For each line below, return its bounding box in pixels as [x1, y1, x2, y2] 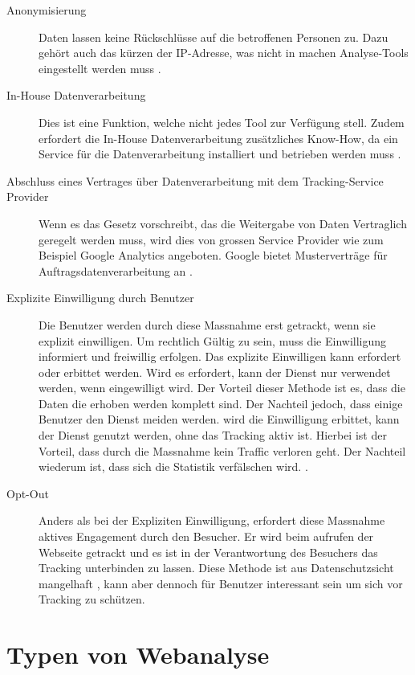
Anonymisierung [6, 2, 87, 18]
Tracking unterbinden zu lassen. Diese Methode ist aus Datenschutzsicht [39, 559, 394, 576]
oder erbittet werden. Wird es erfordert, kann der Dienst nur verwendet [39, 363, 391, 380]
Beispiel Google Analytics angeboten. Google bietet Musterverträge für [39, 247, 388, 264]
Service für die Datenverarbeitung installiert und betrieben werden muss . [39, 145, 401, 162]
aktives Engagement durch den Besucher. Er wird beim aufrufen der [39, 528, 374, 545]
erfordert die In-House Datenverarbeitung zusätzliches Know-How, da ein [39, 129, 398, 146]
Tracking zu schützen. [39, 591, 145, 607]
